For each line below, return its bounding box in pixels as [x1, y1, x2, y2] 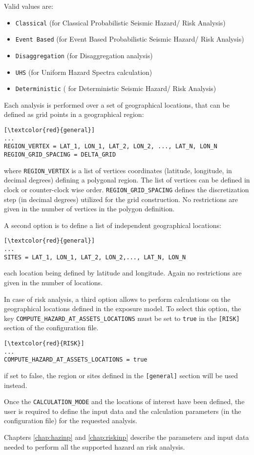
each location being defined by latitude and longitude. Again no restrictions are [4, 268, 242, 278]
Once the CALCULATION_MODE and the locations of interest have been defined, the [4, 396, 245, 407]
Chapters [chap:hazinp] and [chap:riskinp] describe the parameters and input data [4, 432, 249, 442]
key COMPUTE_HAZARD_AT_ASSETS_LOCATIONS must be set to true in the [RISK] [4, 313, 240, 323]
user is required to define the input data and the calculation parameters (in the [4, 406, 241, 416]
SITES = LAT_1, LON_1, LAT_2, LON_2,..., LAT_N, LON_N [4, 253, 186, 261]
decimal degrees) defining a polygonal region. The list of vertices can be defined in [4, 175, 250, 185]
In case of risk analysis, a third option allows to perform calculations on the [4, 294, 231, 304]
